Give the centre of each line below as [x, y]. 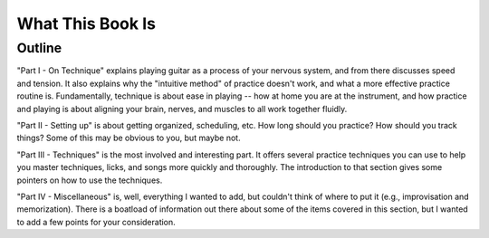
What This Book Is [86, 24]
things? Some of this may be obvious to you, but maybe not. [129, 138]
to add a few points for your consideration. [96, 222]
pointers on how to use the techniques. [90, 180]
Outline [39, 48]
